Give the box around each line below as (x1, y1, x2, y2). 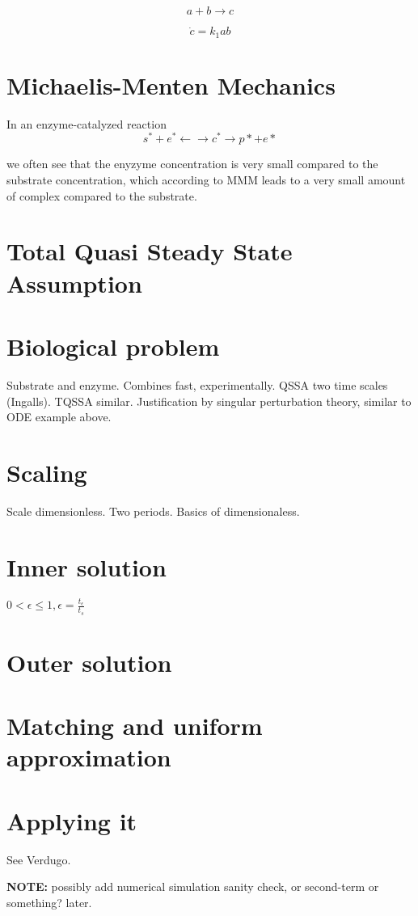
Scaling (6, 455, 87, 488)
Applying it (6, 804, 137, 837)
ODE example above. (6, 408, 112, 425)
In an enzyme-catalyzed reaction (6, 115, 167, 132)
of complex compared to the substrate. (6, 187, 197, 204)
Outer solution (6, 645, 172, 678)
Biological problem (6, 330, 220, 362)
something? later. (6, 893, 92, 910)
